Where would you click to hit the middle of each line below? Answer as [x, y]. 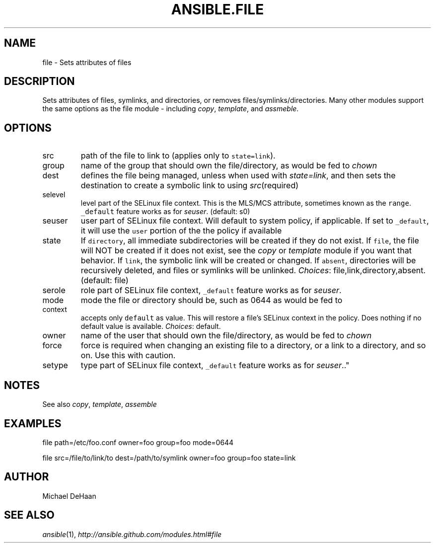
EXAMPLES [33, 423]
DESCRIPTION [39, 81]
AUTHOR [27, 477]
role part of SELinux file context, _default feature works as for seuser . [211, 290]
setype [55, 365]
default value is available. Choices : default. [151, 326]
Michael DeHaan [69, 496]
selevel [54, 195]
